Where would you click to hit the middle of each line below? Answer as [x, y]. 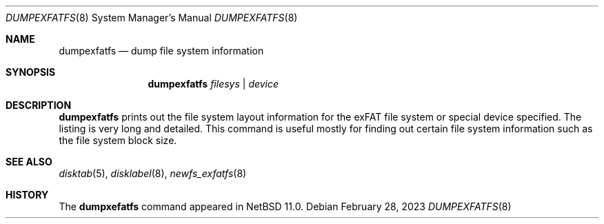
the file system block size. [118, 140]
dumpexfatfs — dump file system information [161, 51]
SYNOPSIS [31, 72]
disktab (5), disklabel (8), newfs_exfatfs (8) [153, 173]
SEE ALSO [29, 162]
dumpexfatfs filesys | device [213, 84]
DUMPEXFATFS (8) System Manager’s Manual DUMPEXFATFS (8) [152, 18]
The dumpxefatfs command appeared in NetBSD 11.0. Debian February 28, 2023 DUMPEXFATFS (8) [285, 206]
